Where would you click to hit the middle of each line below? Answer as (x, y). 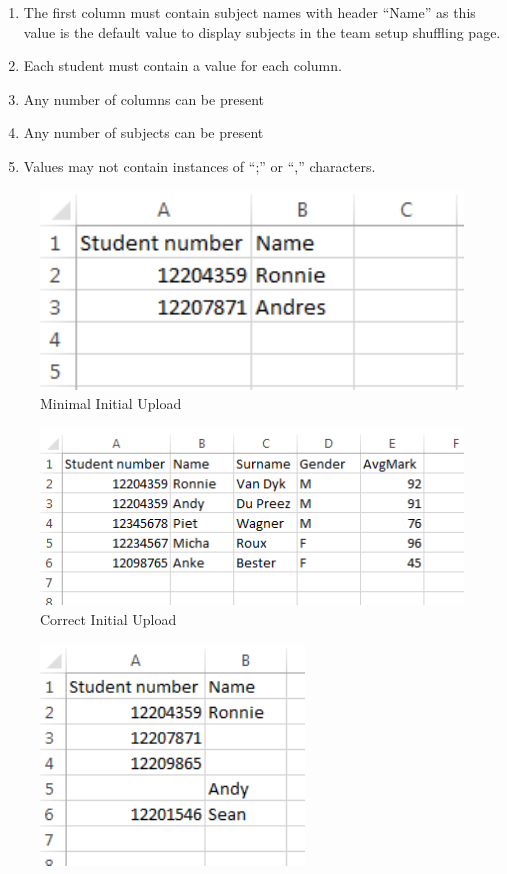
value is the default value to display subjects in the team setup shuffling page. (262, 31)
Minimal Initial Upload (111, 403)
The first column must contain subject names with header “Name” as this (249, 12)
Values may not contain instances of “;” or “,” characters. (199, 165)
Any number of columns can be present (143, 98)
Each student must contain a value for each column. (182, 65)
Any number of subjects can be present (143, 132)
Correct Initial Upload (108, 618)
